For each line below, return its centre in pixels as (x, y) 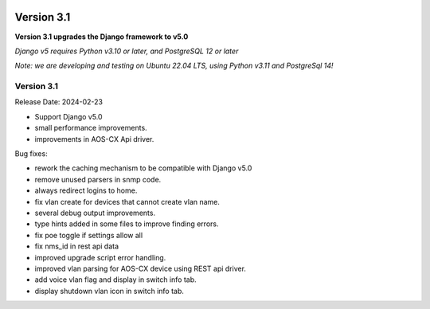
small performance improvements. (91, 128)
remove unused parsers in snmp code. (98, 179)
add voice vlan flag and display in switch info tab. (115, 280)
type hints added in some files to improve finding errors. (127, 224)
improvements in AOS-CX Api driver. (94, 139)
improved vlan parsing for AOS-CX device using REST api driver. (141, 268)
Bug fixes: (31, 154)
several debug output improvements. (95, 213)
